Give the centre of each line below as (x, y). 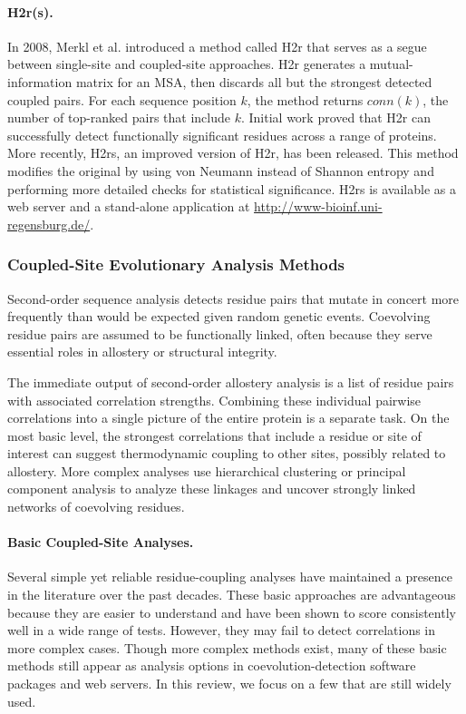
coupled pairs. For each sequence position (122, 99)
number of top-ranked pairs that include (119, 117)
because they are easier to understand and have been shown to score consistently (232, 612)
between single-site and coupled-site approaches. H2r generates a (187, 64)
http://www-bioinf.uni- (318, 206)
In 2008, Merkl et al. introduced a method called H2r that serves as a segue (217, 46)
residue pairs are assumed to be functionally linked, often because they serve (220, 333)
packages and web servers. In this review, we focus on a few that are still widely (229, 684)
